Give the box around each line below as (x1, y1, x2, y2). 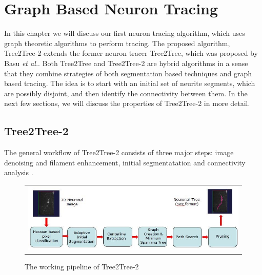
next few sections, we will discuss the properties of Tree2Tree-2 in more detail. (4, 98, 250, 109)
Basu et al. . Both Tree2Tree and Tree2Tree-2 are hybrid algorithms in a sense (4, 57, 248, 68)
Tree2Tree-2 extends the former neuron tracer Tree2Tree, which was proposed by (4, 48, 258, 58)
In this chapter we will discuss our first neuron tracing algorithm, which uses (4, 28, 245, 38)
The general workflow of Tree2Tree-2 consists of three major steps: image (4, 147, 234, 158)
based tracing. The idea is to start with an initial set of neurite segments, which (4, 78, 255, 89)
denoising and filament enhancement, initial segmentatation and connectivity (4, 157, 246, 167)
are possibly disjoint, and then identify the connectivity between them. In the (4, 88, 248, 98)
